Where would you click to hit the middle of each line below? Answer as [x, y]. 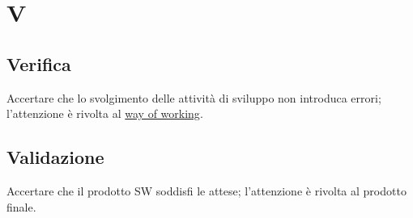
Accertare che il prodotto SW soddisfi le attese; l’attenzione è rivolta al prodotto [206, 190]
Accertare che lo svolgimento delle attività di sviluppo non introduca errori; [194, 97]
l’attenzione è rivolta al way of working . [105, 113]
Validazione [55, 157]
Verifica [39, 63]
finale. [21, 206]
